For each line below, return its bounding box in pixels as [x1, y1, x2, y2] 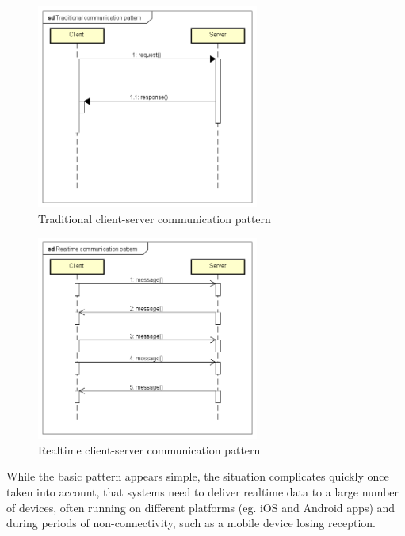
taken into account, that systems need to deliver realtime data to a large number [6, 483, 399, 500]
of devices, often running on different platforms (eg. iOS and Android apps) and [6, 499, 395, 515]
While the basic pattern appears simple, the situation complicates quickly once [6, 468, 389, 485]
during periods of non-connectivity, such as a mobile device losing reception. [6, 515, 376, 531]
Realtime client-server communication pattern [38, 441, 261, 458]
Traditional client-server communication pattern [38, 210, 271, 226]
